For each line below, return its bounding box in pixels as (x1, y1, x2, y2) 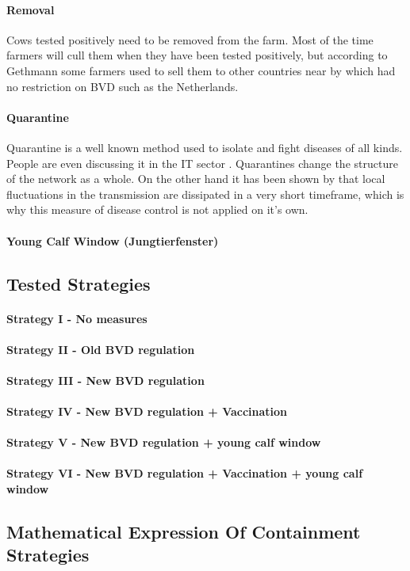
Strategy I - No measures (6, 310, 148, 326)
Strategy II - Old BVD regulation (6, 341, 195, 357)
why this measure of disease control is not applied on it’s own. (6, 201, 308, 218)
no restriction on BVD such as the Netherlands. (6, 78, 239, 94)
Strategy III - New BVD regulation (6, 371, 205, 388)
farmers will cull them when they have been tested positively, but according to (6, 47, 388, 63)
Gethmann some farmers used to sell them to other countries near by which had (6, 62, 396, 78)
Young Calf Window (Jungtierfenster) (6, 232, 219, 249)
